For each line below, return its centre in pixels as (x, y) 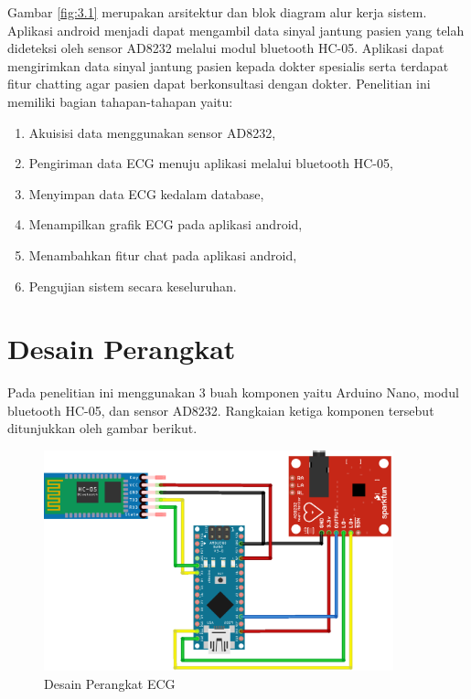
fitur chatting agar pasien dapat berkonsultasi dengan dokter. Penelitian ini (219, 84)
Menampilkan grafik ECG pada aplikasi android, (166, 224)
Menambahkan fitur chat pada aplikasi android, (163, 254)
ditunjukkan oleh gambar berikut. (102, 428)
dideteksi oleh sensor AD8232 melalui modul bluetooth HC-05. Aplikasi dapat (226, 48)
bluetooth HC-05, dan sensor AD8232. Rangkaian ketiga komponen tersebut (221, 410)
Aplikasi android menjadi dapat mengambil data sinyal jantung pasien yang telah (236, 30)
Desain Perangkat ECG (110, 683)
